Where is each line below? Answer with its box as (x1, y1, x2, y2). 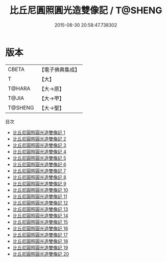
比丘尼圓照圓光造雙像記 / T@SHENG (9, 5, 162, 16)
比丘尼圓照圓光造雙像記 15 (12, 219, 68, 225)
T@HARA (8, 85, 31, 92)
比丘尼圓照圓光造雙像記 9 (12, 180, 66, 187)
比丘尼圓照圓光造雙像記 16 (12, 225, 68, 231)
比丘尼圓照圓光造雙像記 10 (12, 187, 68, 193)
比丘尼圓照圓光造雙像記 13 (12, 206, 68, 212)
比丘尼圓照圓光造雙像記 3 (12, 142, 66, 148)
